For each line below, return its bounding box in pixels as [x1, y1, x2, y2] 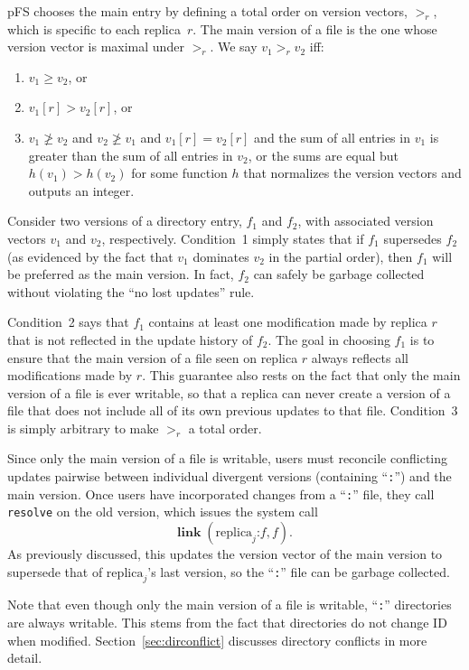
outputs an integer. [28, 181, 135, 200]
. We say [210, 37, 258, 56]
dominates [192, 247, 249, 265]
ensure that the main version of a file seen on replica [7, 348, 298, 367]
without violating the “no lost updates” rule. [7, 282, 255, 301]
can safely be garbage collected [253, 265, 425, 284]
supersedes [383, 228, 442, 247]
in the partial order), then [268, 247, 413, 265]
